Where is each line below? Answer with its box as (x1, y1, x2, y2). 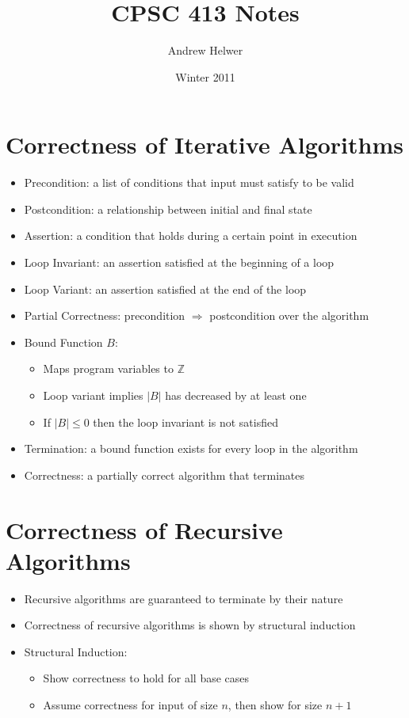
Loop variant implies (43, 387, 143, 403)
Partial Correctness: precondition (24, 307, 185, 324)
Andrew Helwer (167, 42, 243, 59)
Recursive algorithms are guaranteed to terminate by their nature (24, 590, 343, 606)
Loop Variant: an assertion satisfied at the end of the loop (24, 280, 307, 297)
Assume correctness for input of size (43, 697, 218, 713)
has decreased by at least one (165, 387, 307, 403)
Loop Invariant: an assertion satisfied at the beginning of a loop (24, 254, 334, 271)
